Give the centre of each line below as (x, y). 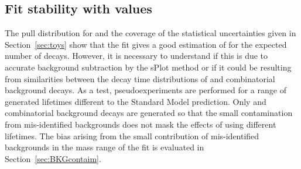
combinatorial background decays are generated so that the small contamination (149, 113)
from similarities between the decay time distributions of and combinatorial (140, 78)
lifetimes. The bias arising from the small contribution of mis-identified (132, 135)
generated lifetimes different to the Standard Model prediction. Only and (136, 101)
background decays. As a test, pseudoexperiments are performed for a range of (146, 90)
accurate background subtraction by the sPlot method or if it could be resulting (148, 67)
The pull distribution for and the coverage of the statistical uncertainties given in (150, 33)
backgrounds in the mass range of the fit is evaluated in (105, 147)
